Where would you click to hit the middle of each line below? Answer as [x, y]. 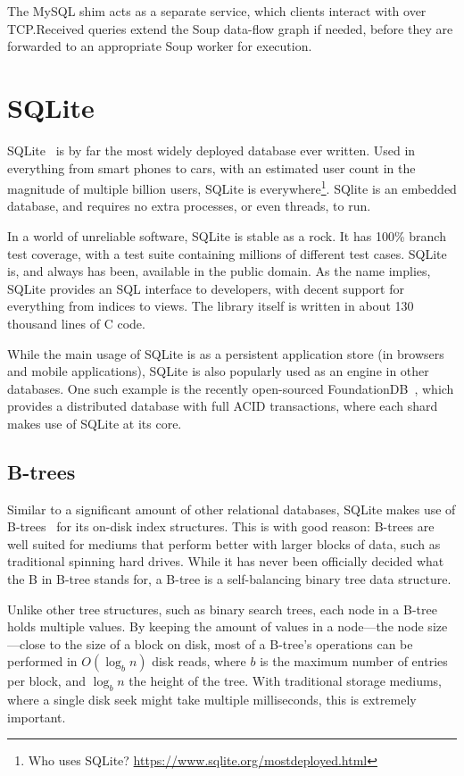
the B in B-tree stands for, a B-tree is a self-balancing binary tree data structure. [229, 579]
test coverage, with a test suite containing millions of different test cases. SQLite [227, 253]
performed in [42, 661]
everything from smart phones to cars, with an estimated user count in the [211, 167]
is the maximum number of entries [354, 661]
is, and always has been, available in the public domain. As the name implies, [219, 271]
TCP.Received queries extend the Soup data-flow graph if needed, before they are [230, 28]
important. [37, 717]
